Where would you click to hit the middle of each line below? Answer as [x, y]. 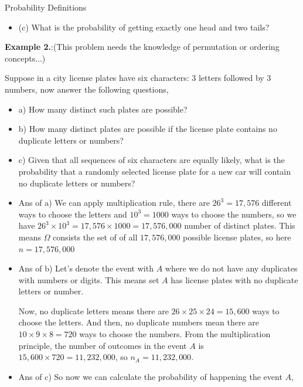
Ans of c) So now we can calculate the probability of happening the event [150, 376]
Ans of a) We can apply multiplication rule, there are [114, 203]
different [277, 203]
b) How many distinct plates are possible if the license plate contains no [148, 129]
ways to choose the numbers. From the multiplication [175, 334]
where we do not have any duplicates [231, 268]
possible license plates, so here [237, 237]
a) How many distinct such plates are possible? [103, 109]
